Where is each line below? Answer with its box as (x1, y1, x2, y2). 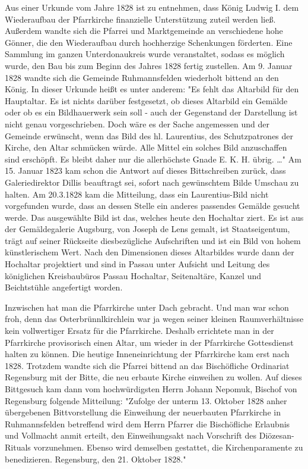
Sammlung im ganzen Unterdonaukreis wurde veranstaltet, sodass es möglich (5, 48, 285, 60)
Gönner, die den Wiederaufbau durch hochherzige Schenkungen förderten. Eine (5, 36, 293, 48)
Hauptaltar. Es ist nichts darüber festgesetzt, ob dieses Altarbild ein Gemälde (5, 94, 288, 107)
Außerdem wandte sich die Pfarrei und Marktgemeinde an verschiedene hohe (5, 24, 283, 37)
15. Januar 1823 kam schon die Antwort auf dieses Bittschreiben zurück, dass (5, 164, 286, 177)
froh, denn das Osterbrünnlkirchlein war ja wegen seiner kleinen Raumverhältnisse (5, 312, 304, 325)
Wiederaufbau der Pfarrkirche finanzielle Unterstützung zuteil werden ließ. (5, 12, 276, 25)
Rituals (5, 440, 31, 453)
